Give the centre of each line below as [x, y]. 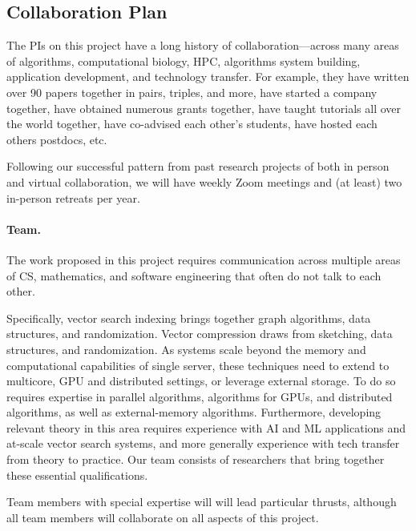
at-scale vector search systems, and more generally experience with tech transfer [203, 443]
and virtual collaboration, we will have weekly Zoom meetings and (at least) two [204, 181]
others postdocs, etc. [57, 139]
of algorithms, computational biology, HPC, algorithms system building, [184, 60]
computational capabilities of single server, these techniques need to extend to [198, 365]
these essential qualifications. [77, 475]
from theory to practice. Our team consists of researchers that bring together [196, 459]
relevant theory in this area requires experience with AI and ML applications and [206, 427]
